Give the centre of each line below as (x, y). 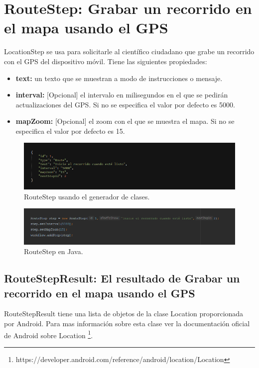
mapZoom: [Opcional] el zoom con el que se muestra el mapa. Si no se (125, 121)
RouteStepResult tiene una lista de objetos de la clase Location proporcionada (124, 314)
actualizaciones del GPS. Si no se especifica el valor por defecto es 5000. (125, 104)
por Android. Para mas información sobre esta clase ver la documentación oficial (127, 323)
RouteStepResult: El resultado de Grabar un (122, 278)
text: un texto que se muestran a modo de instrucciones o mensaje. (119, 78)
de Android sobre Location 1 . (49, 334)
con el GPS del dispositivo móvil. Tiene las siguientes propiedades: (106, 61)
